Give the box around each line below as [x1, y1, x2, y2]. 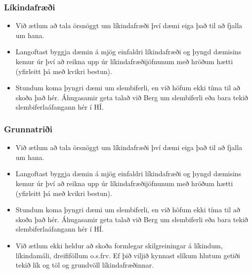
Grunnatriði [4, 122, 52, 135]
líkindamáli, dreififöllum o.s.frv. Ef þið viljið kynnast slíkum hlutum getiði [15, 250, 240, 260]
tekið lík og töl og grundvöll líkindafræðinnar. [15, 260, 154, 270]
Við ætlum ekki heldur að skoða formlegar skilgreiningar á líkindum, [15, 240, 223, 250]
